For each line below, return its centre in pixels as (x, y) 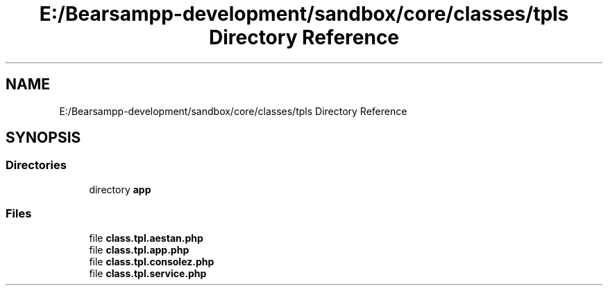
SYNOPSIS (43, 138)
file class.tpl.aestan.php (146, 238)
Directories (36, 165)
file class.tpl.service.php (148, 273)
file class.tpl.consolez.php (152, 261)
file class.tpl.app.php (139, 249)
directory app (120, 189)
